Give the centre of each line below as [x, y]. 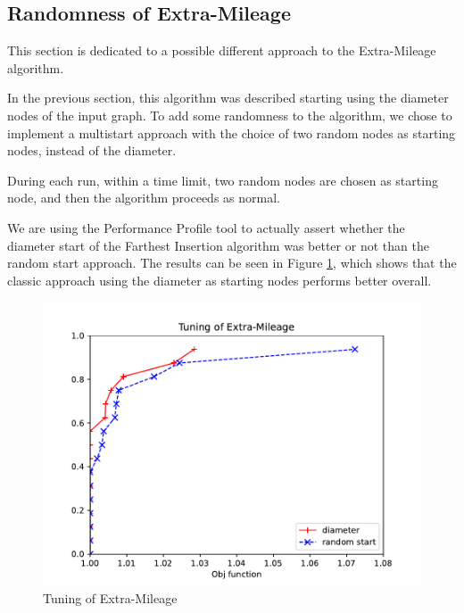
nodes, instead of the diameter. [92, 150]
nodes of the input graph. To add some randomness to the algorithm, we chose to [230, 115]
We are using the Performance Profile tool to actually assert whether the [206, 227]
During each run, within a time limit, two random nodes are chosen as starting [223, 180]
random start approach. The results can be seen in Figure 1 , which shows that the [232, 263]
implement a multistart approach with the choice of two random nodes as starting [232, 133]
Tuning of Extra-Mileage [110, 597]
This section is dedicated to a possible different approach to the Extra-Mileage [222, 50]
